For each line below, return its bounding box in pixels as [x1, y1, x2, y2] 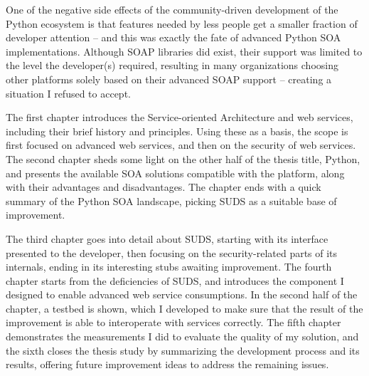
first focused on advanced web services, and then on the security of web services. [6, 137, 356, 152]
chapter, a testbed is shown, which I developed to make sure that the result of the [6, 301, 363, 315]
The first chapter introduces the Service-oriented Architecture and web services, [6, 110, 353, 125]
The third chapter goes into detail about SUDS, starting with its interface [6, 231, 328, 246]
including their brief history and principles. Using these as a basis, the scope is [6, 123, 348, 138]
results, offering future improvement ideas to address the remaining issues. [6, 357, 329, 372]
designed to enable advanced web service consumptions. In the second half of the [6, 287, 358, 302]
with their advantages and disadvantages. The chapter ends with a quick [6, 179, 321, 194]
